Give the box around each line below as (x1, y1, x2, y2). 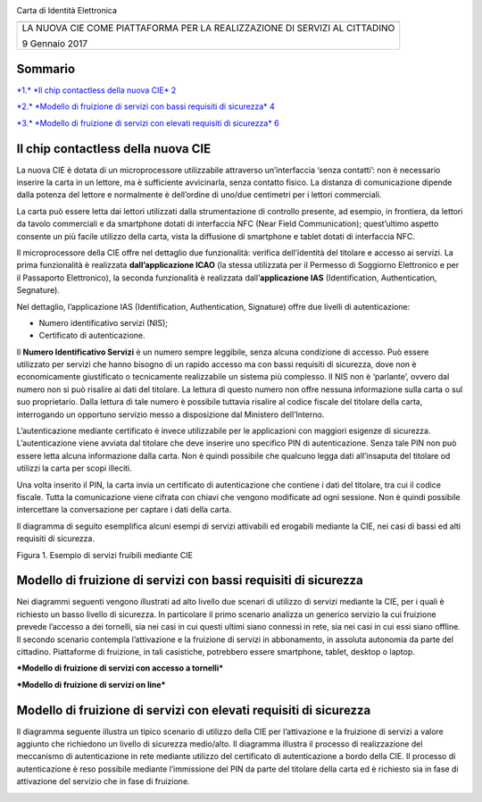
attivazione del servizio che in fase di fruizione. (16, 776, 191, 787)
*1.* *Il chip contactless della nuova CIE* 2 (16, 85, 177, 96)
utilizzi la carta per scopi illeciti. (16, 463, 133, 473)
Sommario (16, 61, 76, 76)
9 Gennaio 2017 (21, 38, 88, 50)
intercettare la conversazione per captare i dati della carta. (16, 505, 232, 515)
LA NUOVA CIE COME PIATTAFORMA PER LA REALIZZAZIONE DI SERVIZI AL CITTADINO (21, 22, 395, 35)
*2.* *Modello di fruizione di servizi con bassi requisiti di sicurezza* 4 (16, 101, 276, 112)
